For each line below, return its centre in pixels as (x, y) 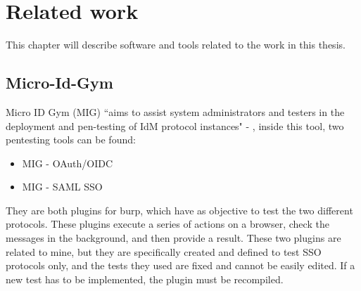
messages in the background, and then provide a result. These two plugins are (173, 238)
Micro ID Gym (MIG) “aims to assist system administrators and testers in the (175, 111)
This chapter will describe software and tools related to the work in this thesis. (176, 45)
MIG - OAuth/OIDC (68, 163)
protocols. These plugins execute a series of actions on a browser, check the (167, 224)
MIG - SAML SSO (62, 187)
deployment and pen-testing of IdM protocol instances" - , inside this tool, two (175, 125)
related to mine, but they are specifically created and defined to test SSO (164, 251)
